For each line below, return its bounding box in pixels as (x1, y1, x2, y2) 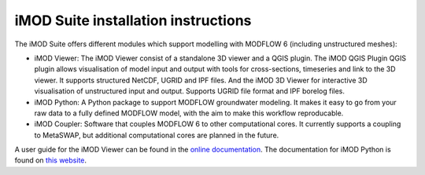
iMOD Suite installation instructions (14, 12, 252, 29)
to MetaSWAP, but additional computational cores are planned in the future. (34, 130, 279, 140)
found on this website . (14, 155, 87, 165)
